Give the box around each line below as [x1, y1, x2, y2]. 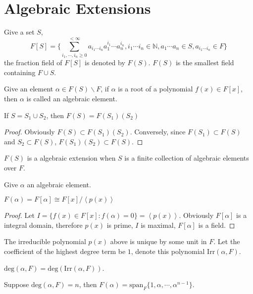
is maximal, [141, 219, 176, 230]
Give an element [4, 84, 53, 94]
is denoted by [85, 57, 125, 68]
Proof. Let [4, 210, 35, 220]
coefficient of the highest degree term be [4, 246, 126, 256]
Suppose [4, 279, 29, 290]
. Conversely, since [130, 126, 186, 137]
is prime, [106, 219, 133, 230]
